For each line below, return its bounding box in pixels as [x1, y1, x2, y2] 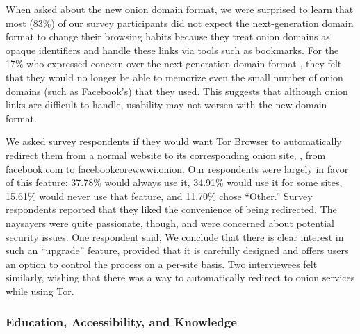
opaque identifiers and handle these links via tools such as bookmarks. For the [6, 42, 339, 57]
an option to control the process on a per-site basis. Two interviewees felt [6, 256, 318, 271]
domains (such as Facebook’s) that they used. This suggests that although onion [6, 83, 348, 98]
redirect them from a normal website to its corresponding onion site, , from [6, 147, 326, 162]
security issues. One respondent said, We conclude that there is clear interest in [6, 229, 344, 244]
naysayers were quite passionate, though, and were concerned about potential [6, 215, 334, 230]
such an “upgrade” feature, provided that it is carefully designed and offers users [6, 243, 349, 258]
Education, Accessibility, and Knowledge [6, 313, 237, 331]
